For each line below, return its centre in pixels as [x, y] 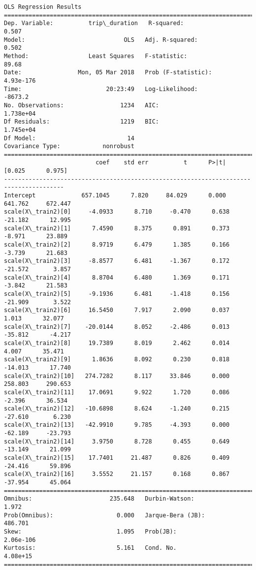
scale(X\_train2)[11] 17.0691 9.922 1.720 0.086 [117, 392]
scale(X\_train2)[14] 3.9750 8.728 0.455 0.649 [117, 441]
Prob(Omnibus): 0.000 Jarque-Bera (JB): [105, 515]
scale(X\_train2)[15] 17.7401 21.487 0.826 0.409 [117, 458]
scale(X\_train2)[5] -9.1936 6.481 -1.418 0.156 [117, 294]
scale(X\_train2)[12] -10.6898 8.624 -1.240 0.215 [117, 409]
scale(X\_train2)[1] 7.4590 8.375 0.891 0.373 [117, 228]
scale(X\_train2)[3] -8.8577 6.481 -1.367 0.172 [117, 261]
